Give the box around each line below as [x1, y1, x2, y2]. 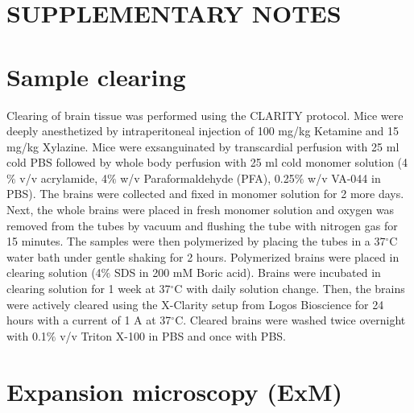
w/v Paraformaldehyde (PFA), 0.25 [120, 169, 295, 186]
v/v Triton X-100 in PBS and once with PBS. [60, 327, 286, 344]
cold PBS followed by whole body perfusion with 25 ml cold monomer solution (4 [6, 154, 408, 171]
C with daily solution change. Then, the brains [174, 280, 405, 297]
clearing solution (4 [6, 264, 101, 281]
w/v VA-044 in [308, 169, 381, 186]
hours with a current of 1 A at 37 [6, 312, 172, 328]
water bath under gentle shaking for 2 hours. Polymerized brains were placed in [6, 248, 400, 265]
